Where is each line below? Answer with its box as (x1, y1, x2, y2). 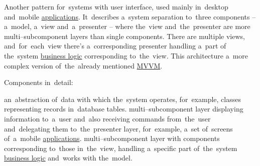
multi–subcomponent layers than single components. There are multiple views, (4, 30, 245, 41)
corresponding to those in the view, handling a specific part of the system (4, 142, 237, 153)
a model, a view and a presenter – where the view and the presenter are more (4, 21, 250, 31)
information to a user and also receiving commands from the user (4, 113, 211, 123)
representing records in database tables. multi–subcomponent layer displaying (4, 103, 243, 114)
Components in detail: (4, 77, 73, 87)
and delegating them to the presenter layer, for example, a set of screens (4, 123, 233, 133)
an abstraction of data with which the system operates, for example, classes (4, 93, 241, 104)
